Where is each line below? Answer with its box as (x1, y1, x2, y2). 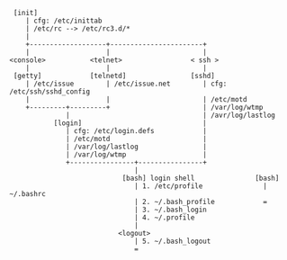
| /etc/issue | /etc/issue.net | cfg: (25, 79, 228, 88)
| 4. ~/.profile (133, 213, 195, 222)
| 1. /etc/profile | (133, 182, 268, 191)
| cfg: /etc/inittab (25, 16, 103, 25)
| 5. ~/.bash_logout (133, 237, 211, 246)
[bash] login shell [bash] (121, 174, 280, 183)
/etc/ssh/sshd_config (9, 87, 91, 96)
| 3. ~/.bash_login (133, 205, 207, 214)
